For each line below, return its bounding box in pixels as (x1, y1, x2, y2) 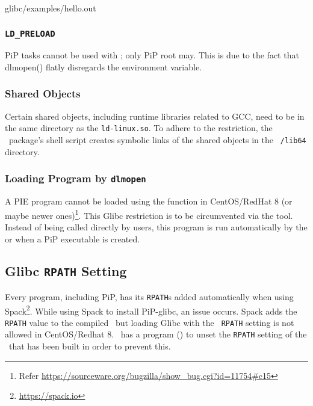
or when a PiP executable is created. (5, 232, 140, 245)
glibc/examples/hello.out (5, 2, 96, 14)
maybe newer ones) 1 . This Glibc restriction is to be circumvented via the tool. (5, 207, 293, 221)
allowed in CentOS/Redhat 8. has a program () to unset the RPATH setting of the (5, 328, 307, 340)
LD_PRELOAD (5, 28, 55, 38)
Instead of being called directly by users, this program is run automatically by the (5, 220, 308, 233)
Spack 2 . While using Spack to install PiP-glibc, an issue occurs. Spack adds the (5, 303, 297, 317)
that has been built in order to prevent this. (8, 340, 171, 352)
